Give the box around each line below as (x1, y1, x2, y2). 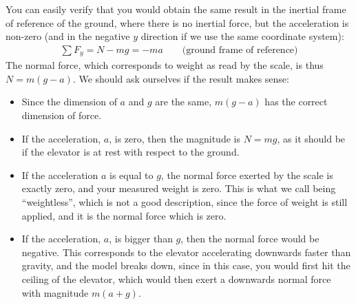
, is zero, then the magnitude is (109, 131, 240, 145)
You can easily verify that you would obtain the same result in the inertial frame (6, 2, 346, 16)
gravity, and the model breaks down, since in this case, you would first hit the (21, 258, 350, 273)
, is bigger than (109, 231, 173, 246)
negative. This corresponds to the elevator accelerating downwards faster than (21, 244, 351, 259)
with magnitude (21, 285, 89, 299)
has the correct (264, 94, 328, 109)
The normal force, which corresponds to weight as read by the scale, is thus (6, 58, 324, 72)
